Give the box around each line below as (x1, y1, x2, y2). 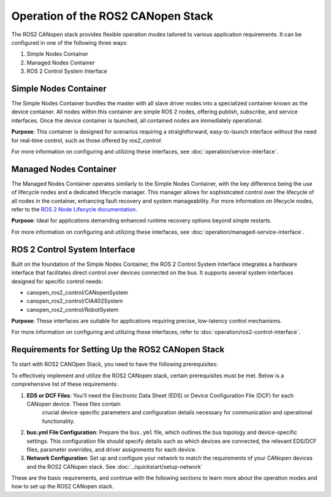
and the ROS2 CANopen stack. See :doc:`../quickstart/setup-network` (26, 463, 203, 470)
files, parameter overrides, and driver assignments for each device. (26, 446, 197, 453)
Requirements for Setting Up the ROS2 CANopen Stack (11, 344, 225, 355)
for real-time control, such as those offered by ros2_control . (11, 137, 162, 144)
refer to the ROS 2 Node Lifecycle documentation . (11, 206, 137, 213)
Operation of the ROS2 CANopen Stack (11, 9, 214, 23)
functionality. (42, 417, 75, 425)
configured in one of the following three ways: (11, 39, 128, 46)
